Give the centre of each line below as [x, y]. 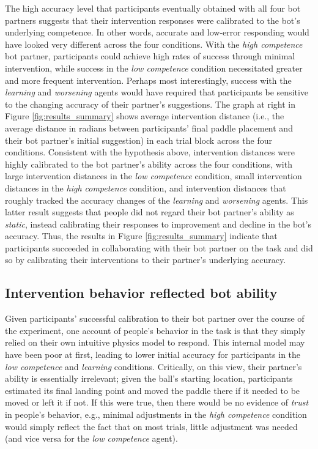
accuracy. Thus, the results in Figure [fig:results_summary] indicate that [141, 236]
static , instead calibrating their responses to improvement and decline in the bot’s [158, 224]
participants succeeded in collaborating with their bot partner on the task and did [159, 247]
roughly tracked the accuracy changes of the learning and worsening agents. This [157, 200]
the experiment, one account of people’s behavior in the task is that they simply [155, 330]
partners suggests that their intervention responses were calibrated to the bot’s [153, 20]
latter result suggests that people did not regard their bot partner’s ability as [150, 212]
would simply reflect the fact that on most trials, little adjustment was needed [151, 426]
